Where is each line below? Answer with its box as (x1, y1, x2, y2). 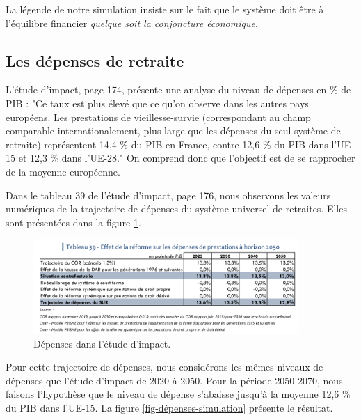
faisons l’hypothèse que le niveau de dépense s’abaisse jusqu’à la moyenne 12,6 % (6, 387, 351, 401)
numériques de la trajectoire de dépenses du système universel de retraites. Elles (6, 201, 347, 216)
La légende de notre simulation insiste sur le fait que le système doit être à (6, 2, 324, 16)
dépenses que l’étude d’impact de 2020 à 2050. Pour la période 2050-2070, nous (6, 373, 343, 387)
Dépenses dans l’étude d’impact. (33, 336, 171, 350)
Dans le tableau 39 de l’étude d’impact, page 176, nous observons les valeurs (6, 187, 331, 202)
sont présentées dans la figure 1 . (6, 215, 141, 229)
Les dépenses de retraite (6, 49, 184, 71)
